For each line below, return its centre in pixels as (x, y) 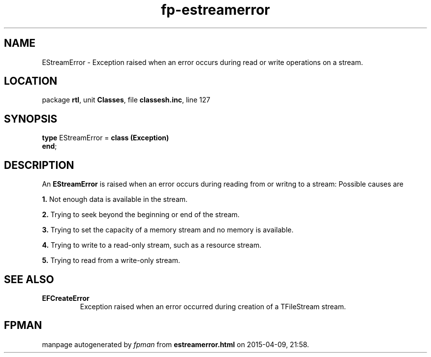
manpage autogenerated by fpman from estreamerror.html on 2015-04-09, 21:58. (176, 344)
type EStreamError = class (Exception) (106, 138)
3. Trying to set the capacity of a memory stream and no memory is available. (168, 230)
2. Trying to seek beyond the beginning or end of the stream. (141, 215)
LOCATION (31, 81)
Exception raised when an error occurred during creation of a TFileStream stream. (213, 306)
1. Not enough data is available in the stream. (115, 199)
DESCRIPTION (39, 165)
